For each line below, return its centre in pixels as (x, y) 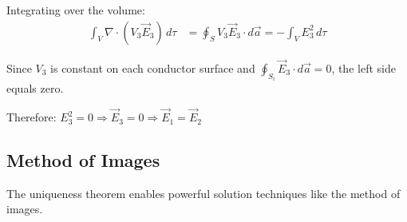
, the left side (364, 67)
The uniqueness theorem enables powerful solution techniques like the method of (203, 193)
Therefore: (32, 117)
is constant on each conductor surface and (153, 67)
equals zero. (35, 88)
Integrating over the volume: (76, 10)
